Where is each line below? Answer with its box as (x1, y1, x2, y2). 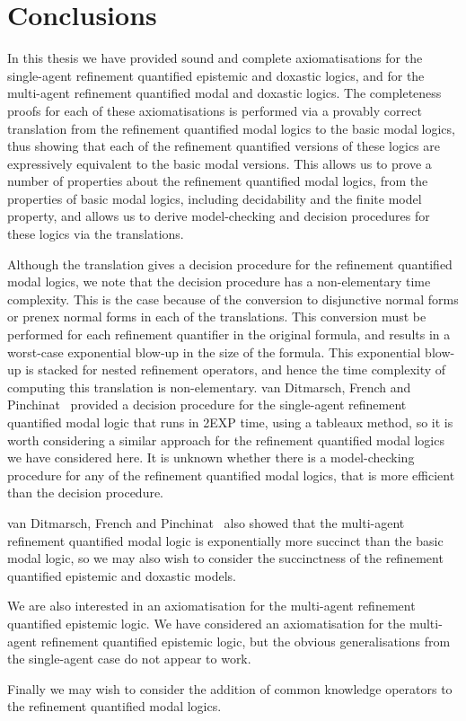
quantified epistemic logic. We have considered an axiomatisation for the (7, 613, 406, 632)
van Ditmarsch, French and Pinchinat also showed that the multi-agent (7, 513, 405, 532)
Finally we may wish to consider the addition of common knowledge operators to (7, 679, 453, 698)
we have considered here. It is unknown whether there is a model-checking (7, 448, 415, 467)
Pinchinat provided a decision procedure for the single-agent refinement (7, 395, 407, 414)
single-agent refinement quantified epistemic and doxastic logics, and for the (7, 66, 425, 84)
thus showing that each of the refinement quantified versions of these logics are (7, 136, 440, 155)
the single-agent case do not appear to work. (7, 649, 251, 668)
